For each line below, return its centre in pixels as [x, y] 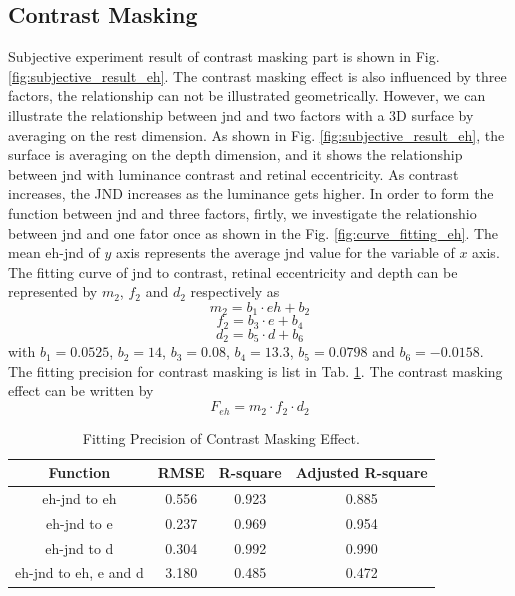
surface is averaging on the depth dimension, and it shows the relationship [235, 154]
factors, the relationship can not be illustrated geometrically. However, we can [247, 95]
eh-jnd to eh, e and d [79, 572]
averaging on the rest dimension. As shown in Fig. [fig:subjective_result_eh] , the [256, 134]
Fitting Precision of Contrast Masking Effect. [221, 437]
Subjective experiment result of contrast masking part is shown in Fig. [224, 56]
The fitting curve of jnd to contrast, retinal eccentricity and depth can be [233, 271]
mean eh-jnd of [54, 252]
